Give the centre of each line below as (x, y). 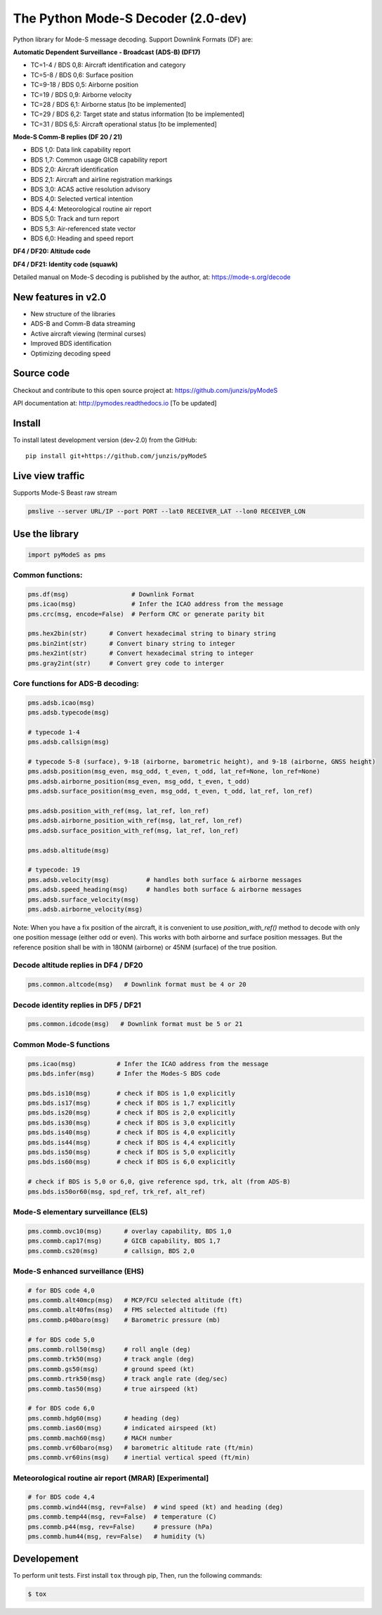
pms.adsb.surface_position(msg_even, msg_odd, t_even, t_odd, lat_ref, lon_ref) (170, 791)
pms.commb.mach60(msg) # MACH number (100, 1438)
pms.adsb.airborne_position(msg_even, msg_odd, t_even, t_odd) (139, 781)
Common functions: (48, 575)
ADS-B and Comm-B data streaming (83, 324)
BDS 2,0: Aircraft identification (74, 169)
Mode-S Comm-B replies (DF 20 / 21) (68, 137)
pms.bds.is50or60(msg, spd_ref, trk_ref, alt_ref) (117, 1192)
